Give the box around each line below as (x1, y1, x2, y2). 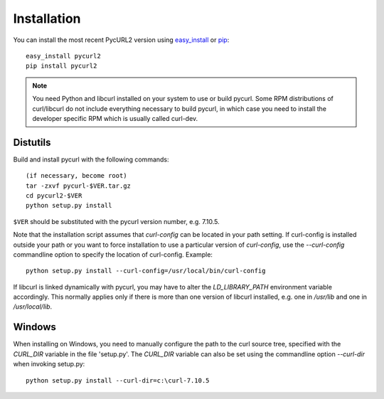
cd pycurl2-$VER (26, 191, 82, 199)
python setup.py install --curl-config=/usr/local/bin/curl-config (26, 267, 266, 275)
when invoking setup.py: (13, 360, 85, 368)
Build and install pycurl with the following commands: (13, 155, 170, 164)
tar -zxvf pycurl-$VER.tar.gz (26, 181, 132, 190)
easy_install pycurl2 (26, 52, 101, 60)
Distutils (13, 136, 51, 149)
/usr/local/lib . (13, 302, 53, 311)
